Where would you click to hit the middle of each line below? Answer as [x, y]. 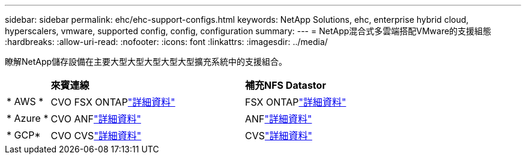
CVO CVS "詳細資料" [96, 136]
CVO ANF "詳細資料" [96, 119]
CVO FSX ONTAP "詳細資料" [113, 102]
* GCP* [24, 135]
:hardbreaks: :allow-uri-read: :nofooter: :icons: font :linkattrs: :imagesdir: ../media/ [166, 42]
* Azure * [28, 118]
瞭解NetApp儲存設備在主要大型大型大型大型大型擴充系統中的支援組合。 [146, 61]
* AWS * [25, 101]
